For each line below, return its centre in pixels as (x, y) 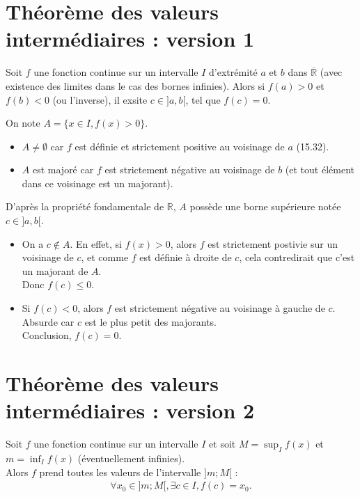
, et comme (105, 257)
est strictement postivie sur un (273, 243)
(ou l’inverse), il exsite (100, 99)
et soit (222, 444)
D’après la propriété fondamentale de (85, 206)
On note (23, 123)
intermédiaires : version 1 (130, 39)
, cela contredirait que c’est (297, 257)
